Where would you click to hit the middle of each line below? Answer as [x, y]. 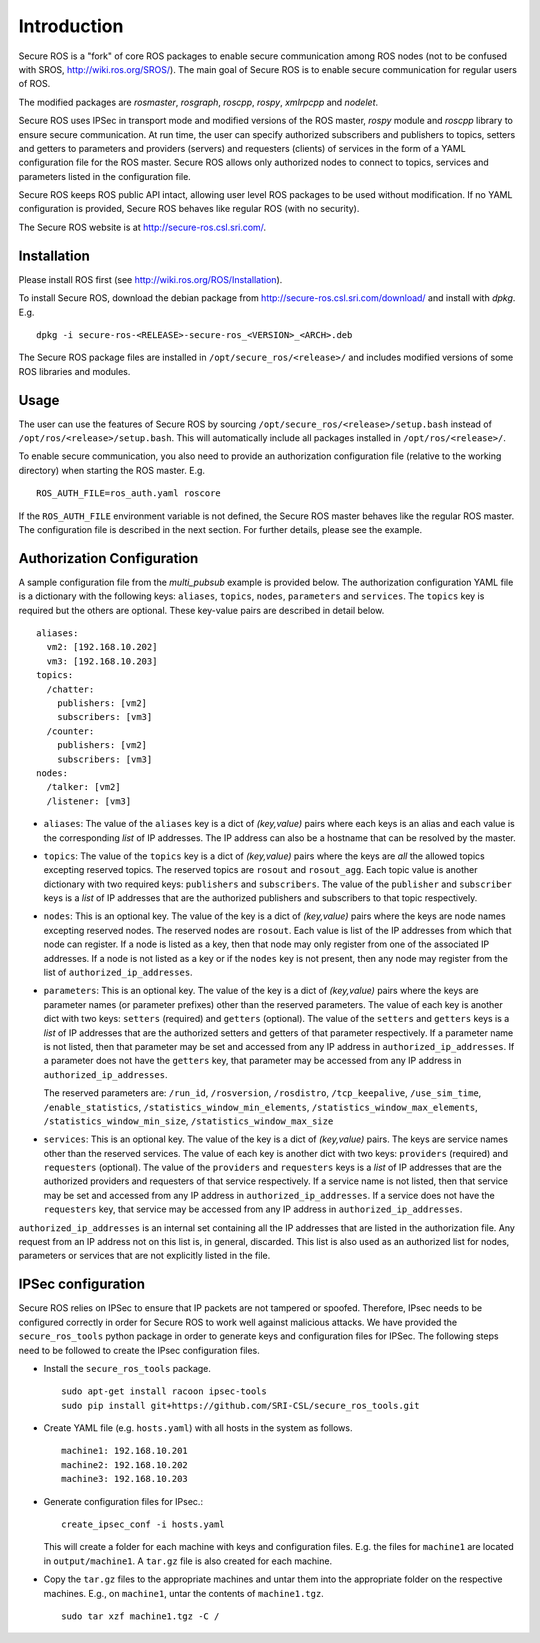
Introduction [71, 26]
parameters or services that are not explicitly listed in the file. [144, 1256]
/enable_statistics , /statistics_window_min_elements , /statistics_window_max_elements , [261, 1107]
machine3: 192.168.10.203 [125, 1479]
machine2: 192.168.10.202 [125, 1464]
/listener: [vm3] [89, 801]
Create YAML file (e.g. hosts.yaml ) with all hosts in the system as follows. [198, 1428]
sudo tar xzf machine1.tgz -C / [140, 1616]
